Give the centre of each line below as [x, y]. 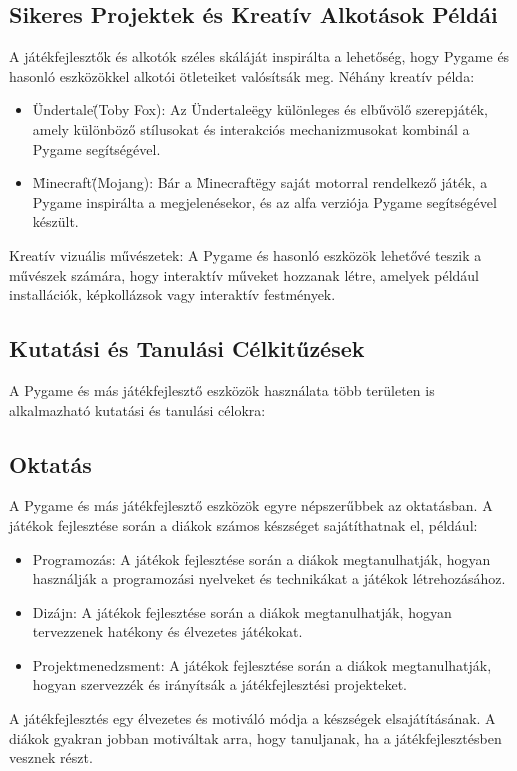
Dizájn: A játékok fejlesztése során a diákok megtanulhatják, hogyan [242, 611]
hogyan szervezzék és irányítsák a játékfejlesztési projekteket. [219, 684]
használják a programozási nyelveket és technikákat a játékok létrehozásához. [269, 578]
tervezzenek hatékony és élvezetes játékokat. [167, 631]
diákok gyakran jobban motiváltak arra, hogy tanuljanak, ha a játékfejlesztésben [255, 737]
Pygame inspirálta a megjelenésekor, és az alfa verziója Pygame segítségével [264, 201]
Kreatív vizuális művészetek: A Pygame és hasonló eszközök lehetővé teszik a [245, 254]
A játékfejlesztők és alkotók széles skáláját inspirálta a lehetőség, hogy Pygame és [259, 56]
